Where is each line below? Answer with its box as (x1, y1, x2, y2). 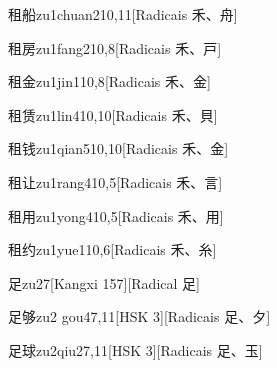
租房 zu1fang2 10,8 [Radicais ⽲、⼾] (8, 37, 222, 58)
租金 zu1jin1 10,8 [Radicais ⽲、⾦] (8, 71, 211, 92)
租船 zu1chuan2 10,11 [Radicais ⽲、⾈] (8, 4, 238, 24)
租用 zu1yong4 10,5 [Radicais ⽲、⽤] (8, 205, 224, 226)
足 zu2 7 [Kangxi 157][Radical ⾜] (8, 272, 200, 293)
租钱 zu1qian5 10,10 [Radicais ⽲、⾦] (8, 138, 229, 159)
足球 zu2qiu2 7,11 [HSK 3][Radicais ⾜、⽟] (8, 339, 263, 360)
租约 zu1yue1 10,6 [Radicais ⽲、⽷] (8, 239, 217, 260)
